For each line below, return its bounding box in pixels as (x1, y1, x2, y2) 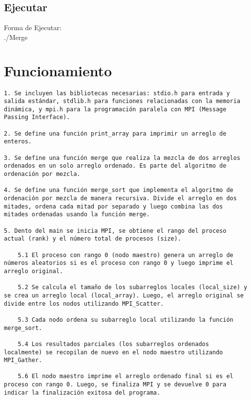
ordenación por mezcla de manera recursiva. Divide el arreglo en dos (4, 195, 237, 202)
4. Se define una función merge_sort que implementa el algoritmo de (4, 187, 234, 194)
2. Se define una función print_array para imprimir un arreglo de (4, 130, 227, 137)
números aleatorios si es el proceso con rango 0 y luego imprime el (4, 260, 234, 267)
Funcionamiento (4, 60, 112, 80)
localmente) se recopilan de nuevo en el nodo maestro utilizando (4, 348, 223, 356)
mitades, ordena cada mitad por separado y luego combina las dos (4, 203, 223, 210)
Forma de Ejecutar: (4, 22, 62, 33)
